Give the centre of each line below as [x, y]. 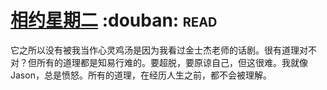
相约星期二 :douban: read [114, 20]
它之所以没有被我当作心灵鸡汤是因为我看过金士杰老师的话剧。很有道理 [155, 50]
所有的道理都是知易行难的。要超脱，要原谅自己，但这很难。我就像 [172, 62]
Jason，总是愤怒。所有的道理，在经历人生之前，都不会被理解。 [141, 75]
